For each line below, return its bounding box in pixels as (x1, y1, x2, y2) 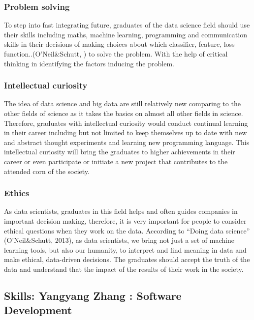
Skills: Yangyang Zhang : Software (4, 288, 182, 303)
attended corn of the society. (4, 166, 90, 176)
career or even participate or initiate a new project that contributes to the (4, 156, 228, 166)
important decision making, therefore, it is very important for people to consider (4, 215, 247, 226)
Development (4, 302, 72, 318)
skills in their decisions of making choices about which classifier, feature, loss (4, 39, 235, 49)
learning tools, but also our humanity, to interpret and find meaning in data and (4, 244, 247, 255)
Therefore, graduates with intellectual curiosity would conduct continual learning (4, 117, 248, 128)
